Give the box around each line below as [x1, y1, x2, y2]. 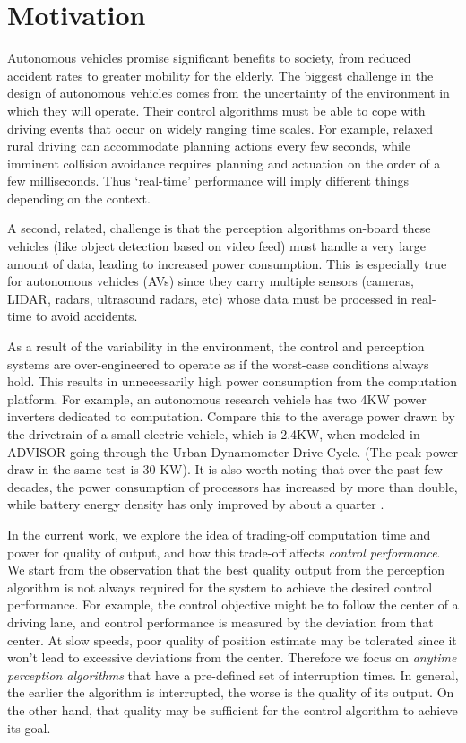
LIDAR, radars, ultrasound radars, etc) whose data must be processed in [7, 289, 408, 307]
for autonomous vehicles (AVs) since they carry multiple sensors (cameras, [7, 272, 414, 290]
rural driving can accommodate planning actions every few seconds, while [7, 136, 410, 155]
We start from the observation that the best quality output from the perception [7, 560, 445, 579]
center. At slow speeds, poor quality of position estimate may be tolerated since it [7, 630, 457, 649]
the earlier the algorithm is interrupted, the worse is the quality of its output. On [7, 683, 454, 702]
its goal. [7, 718, 51, 737]
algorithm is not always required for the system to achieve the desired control [7, 577, 433, 596]
